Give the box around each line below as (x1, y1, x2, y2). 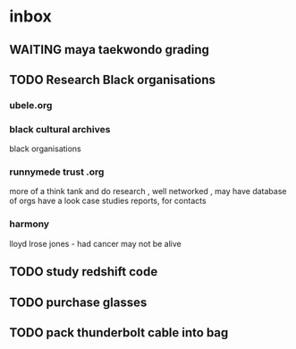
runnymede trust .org (9, 166, 105, 178)
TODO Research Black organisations (9, 72, 216, 87)
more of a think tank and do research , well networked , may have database (9, 186, 287, 197)
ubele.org (9, 98, 53, 111)
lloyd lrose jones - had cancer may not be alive (9, 238, 182, 249)
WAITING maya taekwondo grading (9, 42, 210, 57)
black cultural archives (9, 123, 111, 135)
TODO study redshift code (9, 264, 158, 279)
